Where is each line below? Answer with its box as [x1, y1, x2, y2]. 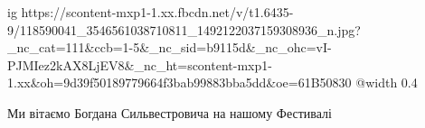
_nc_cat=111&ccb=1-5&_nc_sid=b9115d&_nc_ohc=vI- [7, 38, 332, 57]
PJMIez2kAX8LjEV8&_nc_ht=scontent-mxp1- [7, 55, 272, 74]
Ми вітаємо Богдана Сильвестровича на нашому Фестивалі [7, 103, 332, 122]
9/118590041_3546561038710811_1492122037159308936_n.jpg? [7, 20, 361, 39]
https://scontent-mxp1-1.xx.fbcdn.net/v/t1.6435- [21, 3, 294, 21]
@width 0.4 [355, 73, 418, 92]
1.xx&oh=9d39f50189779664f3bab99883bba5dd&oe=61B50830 [7, 73, 352, 92]
